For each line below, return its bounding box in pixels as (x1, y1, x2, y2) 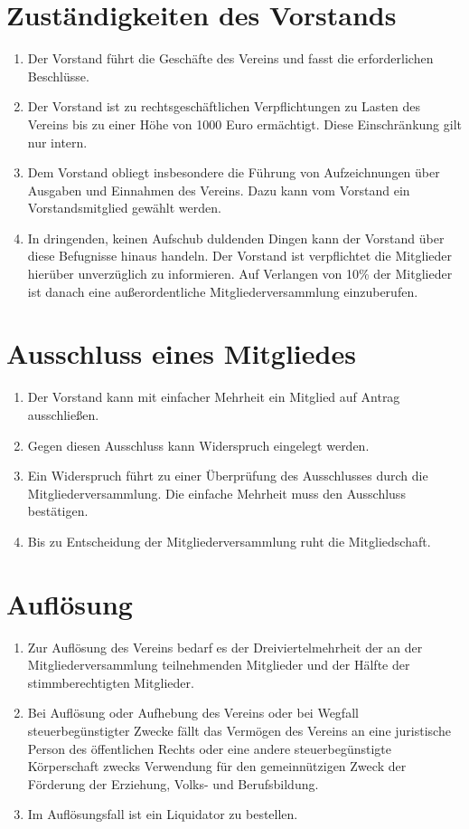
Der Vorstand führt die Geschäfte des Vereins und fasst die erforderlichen (27, 49, 434, 68)
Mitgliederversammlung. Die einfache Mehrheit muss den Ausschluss (27, 483, 406, 502)
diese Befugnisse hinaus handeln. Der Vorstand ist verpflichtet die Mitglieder (27, 246, 453, 265)
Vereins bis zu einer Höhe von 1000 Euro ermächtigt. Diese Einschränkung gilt (27, 114, 462, 133)
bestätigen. (27, 501, 89, 520)
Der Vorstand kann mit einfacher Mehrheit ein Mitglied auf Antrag (27, 387, 400, 406)
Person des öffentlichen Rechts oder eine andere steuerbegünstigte (27, 738, 392, 758)
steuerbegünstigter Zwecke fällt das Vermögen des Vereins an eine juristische (27, 721, 451, 740)
